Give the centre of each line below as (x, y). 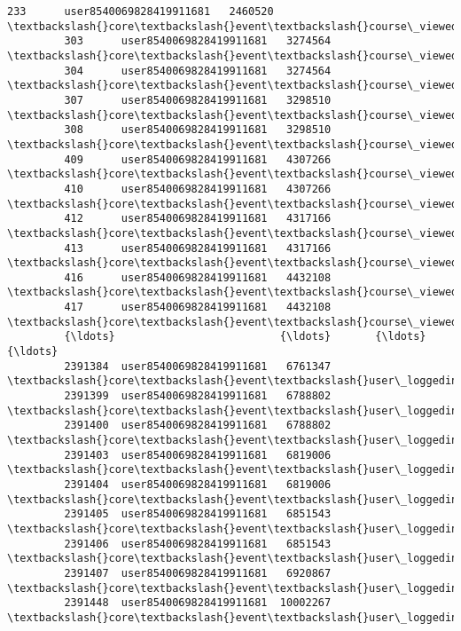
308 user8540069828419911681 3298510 (198, 130)
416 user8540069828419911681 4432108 (198, 277)
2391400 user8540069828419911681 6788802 (198, 426)
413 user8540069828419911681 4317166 (198, 248)
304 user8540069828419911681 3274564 (198, 71)
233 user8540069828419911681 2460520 (141, 12)
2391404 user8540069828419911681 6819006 (198, 485)
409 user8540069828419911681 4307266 (198, 159)
